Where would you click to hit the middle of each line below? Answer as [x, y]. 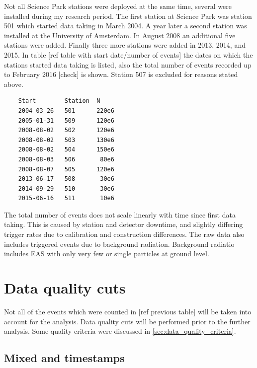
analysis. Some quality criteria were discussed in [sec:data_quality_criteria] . [120, 331]
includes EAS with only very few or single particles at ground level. [107, 254]
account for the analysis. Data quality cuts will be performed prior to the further [127, 321]
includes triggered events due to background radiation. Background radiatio [119, 244]
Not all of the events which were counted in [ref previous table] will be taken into [128, 311]
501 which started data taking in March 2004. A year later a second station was [126, 26]
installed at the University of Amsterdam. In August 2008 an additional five [120, 35]
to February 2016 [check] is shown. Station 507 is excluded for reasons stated [121, 74]
